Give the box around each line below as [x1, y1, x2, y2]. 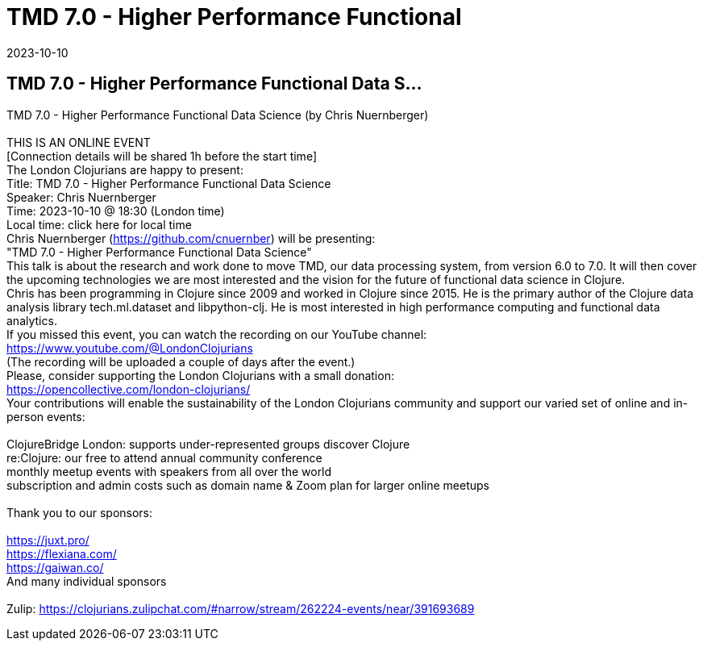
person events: [6, 409, 85, 424]
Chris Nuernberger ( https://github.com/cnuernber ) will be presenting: [6, 231, 376, 245]
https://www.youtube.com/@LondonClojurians [6, 340, 253, 355]
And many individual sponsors [6, 574, 167, 588]
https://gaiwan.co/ [6, 560, 104, 574]
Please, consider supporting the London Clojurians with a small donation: [6, 368, 394, 382]
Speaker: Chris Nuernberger [6, 190, 156, 204]
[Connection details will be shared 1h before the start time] [6, 148, 317, 163]
